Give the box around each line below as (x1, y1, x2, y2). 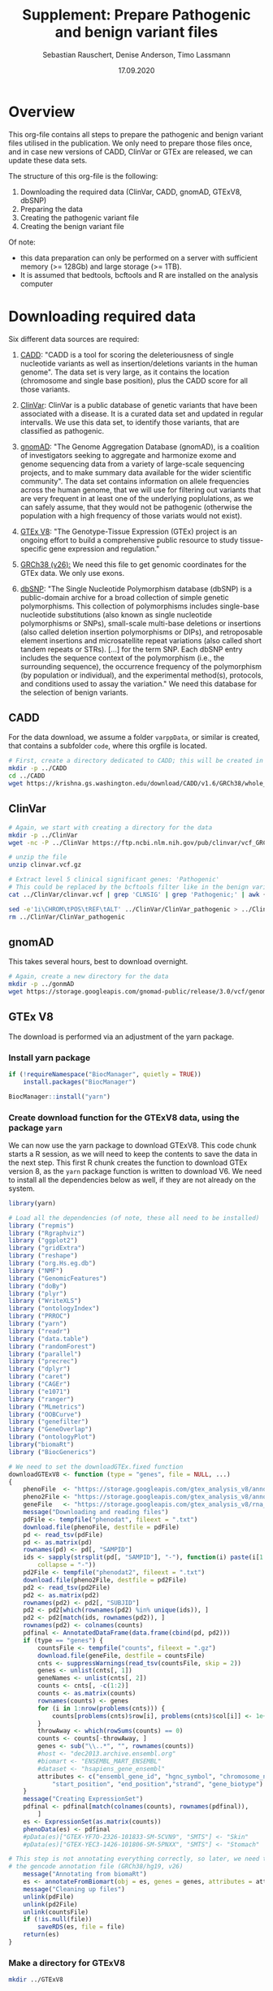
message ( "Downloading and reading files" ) (23, 1508, 169, 1517)
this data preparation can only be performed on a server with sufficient (19, 253, 258, 262)
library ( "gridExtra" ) (8, 1244, 85, 1253)
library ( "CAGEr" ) (8, 1380, 71, 1388)
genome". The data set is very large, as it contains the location (19, 367, 230, 377)
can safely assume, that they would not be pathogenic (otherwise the (19, 502, 253, 512)
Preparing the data (19, 204, 84, 214)
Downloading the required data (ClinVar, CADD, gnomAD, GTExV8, (19, 187, 242, 197)
